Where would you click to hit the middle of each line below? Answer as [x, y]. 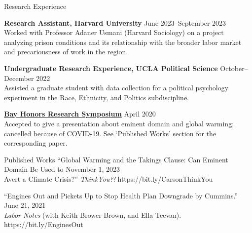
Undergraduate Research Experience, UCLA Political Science [111, 68]
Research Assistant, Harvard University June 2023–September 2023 [115, 22]
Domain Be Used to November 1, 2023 [62, 169]
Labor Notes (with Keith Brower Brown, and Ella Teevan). [93, 214]
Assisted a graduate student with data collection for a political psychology [116, 88]
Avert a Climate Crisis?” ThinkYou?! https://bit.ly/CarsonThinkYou [108, 178]
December [19, 78]
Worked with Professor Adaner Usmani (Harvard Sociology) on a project [114, 32]
